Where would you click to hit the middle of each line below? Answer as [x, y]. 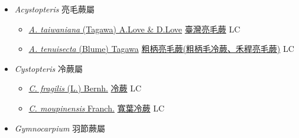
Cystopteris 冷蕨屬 [48, 68]
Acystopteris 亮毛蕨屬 [55, 9]
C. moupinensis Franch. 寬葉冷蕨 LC [97, 108]
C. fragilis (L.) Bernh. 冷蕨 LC [85, 88]
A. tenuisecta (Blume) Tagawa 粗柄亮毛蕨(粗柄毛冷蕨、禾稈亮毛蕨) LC [161, 49]
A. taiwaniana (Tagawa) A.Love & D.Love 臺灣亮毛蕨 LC [134, 29]
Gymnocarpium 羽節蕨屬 [60, 128]
